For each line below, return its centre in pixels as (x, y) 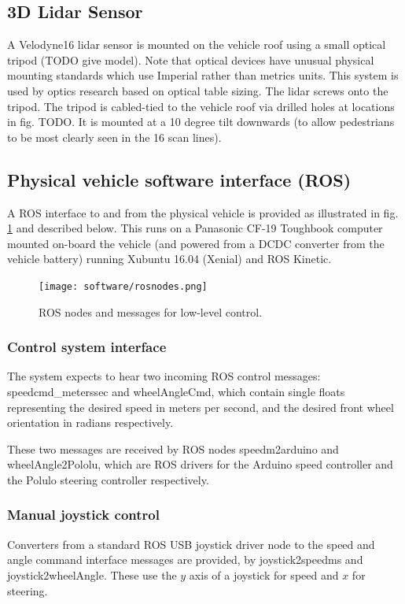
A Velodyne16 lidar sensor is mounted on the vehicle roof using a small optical (197, 44)
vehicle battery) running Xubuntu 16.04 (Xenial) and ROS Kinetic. (169, 259)
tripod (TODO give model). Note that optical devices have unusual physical (191, 59)
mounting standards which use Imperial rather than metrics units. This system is (203, 75)
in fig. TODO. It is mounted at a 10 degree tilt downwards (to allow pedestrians (201, 122)
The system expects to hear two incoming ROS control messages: (164, 376)
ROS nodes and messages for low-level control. (151, 311)
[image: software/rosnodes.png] (123, 286)
